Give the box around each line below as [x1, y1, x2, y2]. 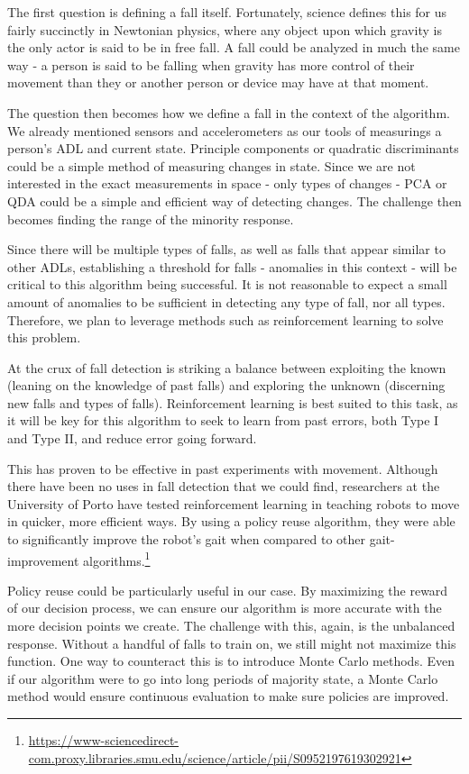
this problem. [7, 328, 81, 347]
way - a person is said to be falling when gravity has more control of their [7, 55, 415, 74]
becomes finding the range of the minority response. [7, 209, 294, 228]
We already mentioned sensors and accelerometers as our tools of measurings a [7, 121, 442, 140]
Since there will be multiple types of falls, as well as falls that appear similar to [7, 240, 446, 259]
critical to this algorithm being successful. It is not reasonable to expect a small [7, 275, 447, 294]
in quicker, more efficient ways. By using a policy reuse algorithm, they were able [7, 512, 455, 531]
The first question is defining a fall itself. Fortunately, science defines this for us [7, 3, 447, 21]
